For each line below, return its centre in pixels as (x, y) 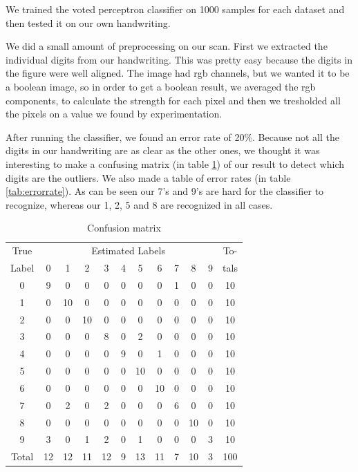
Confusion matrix (124, 228)
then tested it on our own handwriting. (88, 22)
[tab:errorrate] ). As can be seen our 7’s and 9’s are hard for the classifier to (165, 191)
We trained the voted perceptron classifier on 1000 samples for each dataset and (175, 9)
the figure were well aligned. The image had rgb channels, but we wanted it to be (178, 73)
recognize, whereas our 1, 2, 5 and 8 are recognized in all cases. (139, 204)
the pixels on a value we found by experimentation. (114, 114)
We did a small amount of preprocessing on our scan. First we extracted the (167, 46)
